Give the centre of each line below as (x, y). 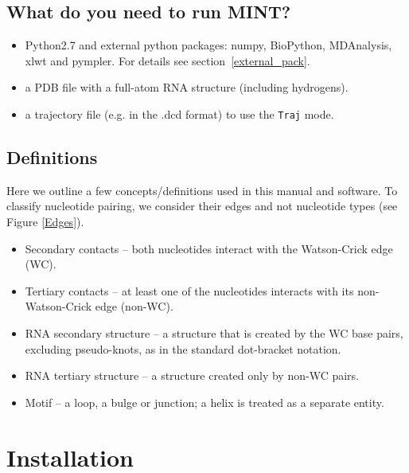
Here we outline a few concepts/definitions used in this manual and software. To (202, 190)
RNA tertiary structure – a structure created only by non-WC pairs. (192, 375)
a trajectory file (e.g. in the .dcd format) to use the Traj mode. (179, 113)
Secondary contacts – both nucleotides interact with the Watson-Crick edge (209, 248)
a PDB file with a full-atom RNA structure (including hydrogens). (187, 87)
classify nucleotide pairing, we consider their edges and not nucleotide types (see (202, 206)
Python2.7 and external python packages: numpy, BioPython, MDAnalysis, (208, 45)
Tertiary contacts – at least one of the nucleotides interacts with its (189, 290)
